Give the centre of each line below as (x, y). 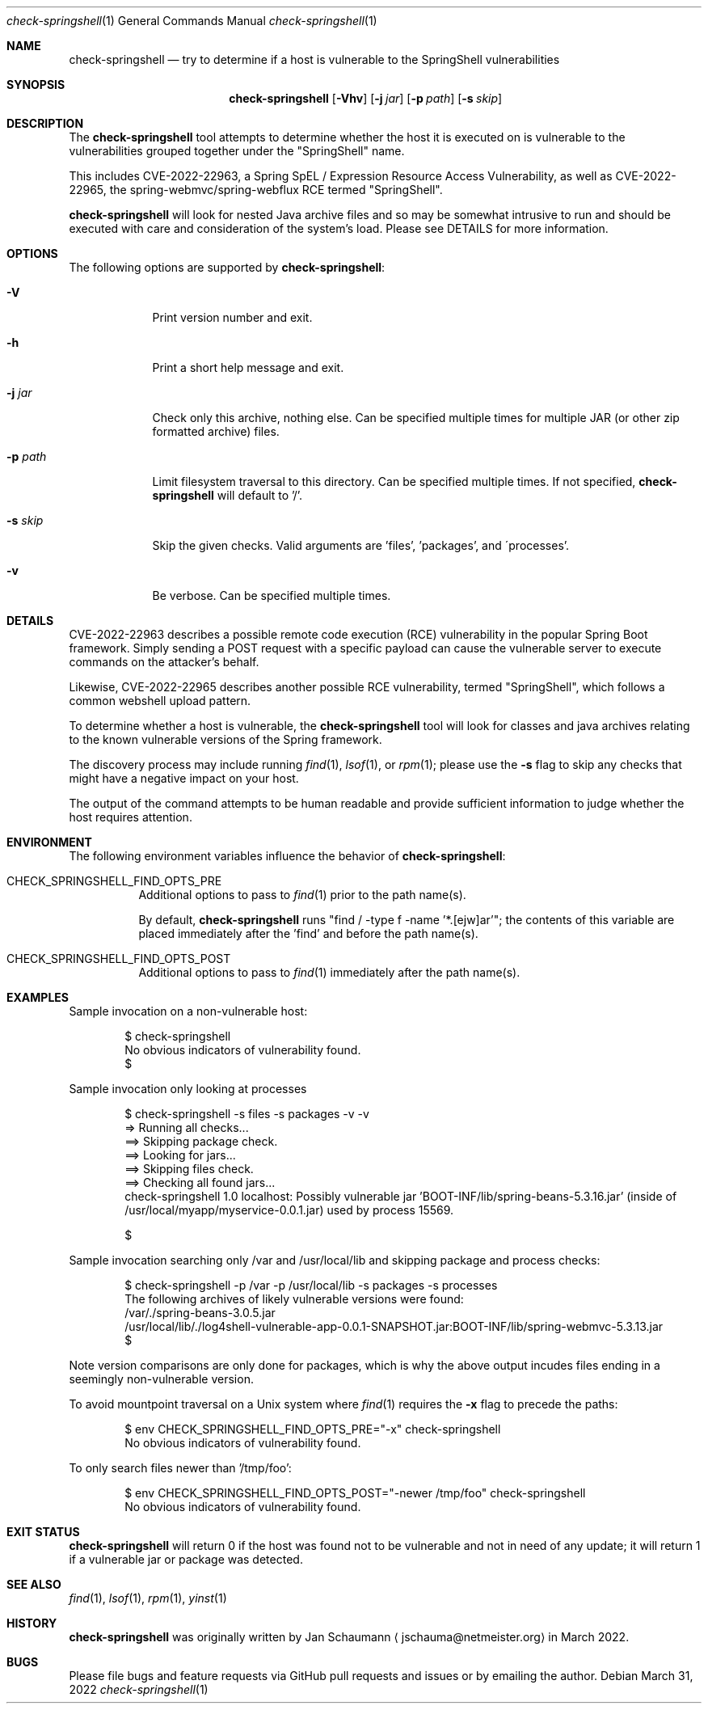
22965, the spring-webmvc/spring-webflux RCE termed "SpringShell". (256, 190)
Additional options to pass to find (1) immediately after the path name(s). (329, 972)
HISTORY (32, 1623)
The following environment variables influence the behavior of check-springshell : (287, 856)
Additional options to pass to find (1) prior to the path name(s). (302, 895)
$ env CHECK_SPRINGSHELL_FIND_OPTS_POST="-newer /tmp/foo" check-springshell (355, 1493)
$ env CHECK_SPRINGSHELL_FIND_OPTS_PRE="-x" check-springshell (313, 1429)
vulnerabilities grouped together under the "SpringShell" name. (237, 151)
